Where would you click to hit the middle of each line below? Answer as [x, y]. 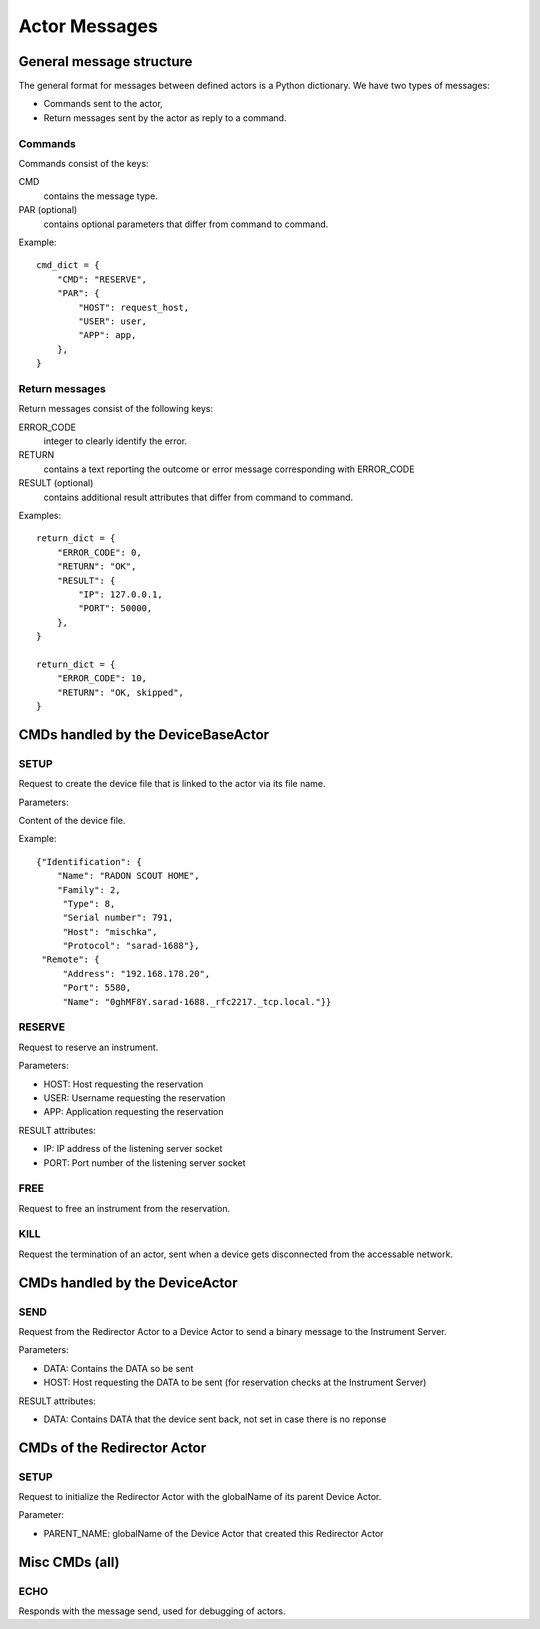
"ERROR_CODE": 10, [102, 678]
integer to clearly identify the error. [115, 441]
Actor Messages [88, 26]
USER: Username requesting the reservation [134, 1097]
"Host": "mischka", [110, 931]
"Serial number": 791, [118, 918]
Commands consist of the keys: [83, 163]
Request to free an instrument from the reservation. [124, 1208]
